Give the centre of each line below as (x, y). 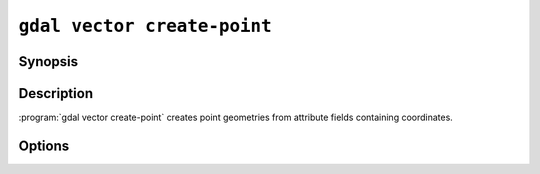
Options (44, 145)
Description (56, 93)
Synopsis (48, 61)
